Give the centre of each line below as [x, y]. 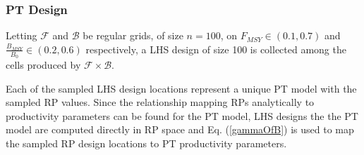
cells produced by [43, 65]
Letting [22, 35]
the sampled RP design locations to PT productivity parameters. [146, 143]
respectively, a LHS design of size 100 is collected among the [216, 49]
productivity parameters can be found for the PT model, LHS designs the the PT [182, 115]
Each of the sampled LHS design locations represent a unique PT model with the [181, 88]
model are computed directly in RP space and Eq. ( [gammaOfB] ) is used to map [180, 129]
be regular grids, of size [133, 35]
